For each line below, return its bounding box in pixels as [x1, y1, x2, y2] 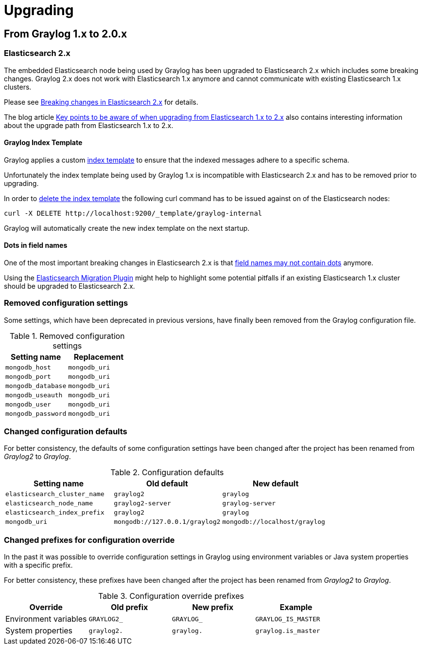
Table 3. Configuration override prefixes [98, 591, 244, 601]
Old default [146, 479, 188, 489]
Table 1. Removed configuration [9, 331, 125, 341]
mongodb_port [5, 372, 51, 380]
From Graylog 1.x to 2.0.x [4, 27, 127, 40]
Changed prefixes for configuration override [4, 535, 175, 545]
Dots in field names [4, 241, 68, 250]
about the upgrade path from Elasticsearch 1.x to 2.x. [4, 121, 174, 130]
